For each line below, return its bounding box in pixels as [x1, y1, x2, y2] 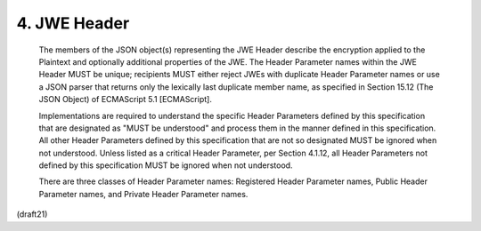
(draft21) [16, 209, 48, 219]
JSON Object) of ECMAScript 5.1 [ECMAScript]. [38, 94, 213, 105]
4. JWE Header [16, 13, 130, 33]
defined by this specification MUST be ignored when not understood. [38, 160, 293, 171]
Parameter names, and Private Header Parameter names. [38, 188, 249, 199]
